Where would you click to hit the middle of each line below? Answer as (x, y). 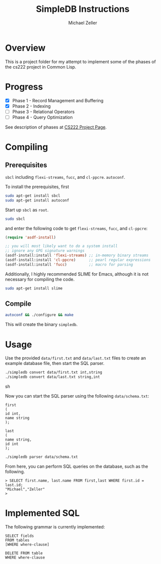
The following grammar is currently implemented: (55, 526)
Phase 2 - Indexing (31, 106)
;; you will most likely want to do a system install (62, 246)
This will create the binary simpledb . (41, 324)
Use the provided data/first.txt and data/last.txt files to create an (76, 358)
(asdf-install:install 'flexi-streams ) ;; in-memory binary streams (77, 255)
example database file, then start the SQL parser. (55, 363)
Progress (24, 87)
